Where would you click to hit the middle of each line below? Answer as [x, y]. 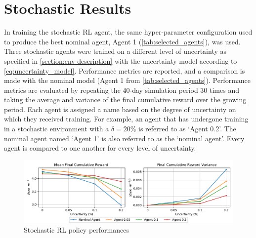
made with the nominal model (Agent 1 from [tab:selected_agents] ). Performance [128, 80]
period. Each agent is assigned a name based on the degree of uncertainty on [120, 109]
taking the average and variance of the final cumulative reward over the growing [125, 99]
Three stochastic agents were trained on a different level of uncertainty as [115, 51]
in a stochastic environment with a [57, 129]
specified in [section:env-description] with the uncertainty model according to [121, 60]
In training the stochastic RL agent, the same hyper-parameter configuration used [128, 32]
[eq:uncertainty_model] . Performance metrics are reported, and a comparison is [125, 70]
